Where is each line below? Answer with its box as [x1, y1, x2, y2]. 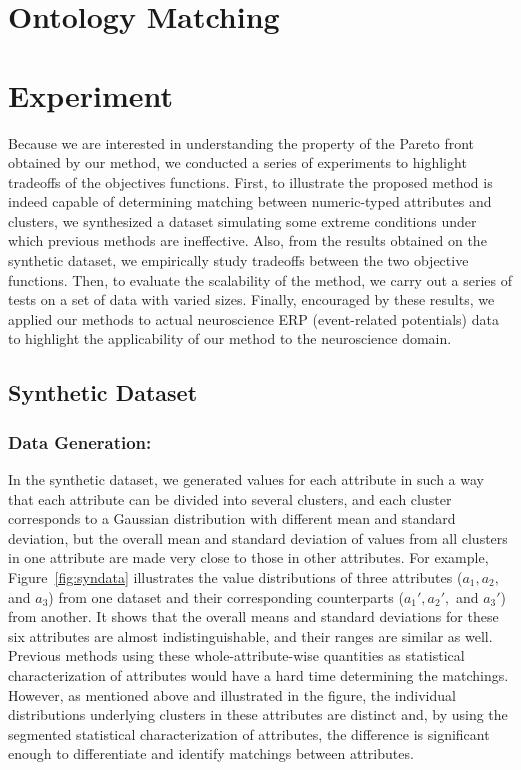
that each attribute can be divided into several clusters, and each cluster [8, 488, 452, 509]
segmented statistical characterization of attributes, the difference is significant [8, 723, 490, 744]
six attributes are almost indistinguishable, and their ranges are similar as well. [8, 625, 493, 646]
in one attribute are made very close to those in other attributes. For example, [8, 547, 489, 568]
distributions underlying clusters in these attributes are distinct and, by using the [8, 704, 508, 725]
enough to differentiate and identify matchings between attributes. [8, 743, 414, 764]
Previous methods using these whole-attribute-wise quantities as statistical [8, 645, 465, 666]
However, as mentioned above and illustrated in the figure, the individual [8, 684, 456, 705]
